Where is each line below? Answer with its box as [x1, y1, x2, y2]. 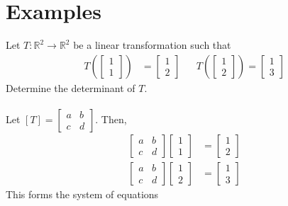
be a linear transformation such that [73, 38, 231, 52]
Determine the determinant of [6, 80, 135, 95]
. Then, [95, 111, 127, 126]
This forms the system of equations [6, 187, 159, 201]
